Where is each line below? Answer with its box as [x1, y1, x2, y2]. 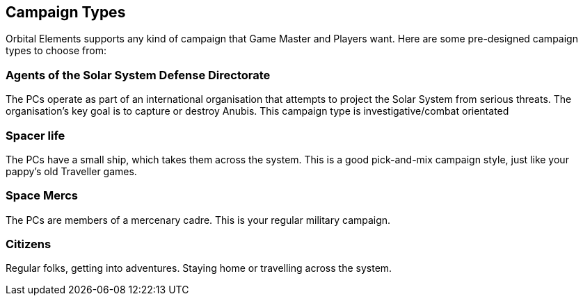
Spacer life [6, 128, 65, 143]
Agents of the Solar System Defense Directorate [6, 67, 271, 82]
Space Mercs [6, 188, 78, 203]
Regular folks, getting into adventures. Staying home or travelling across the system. [6, 262, 392, 275]
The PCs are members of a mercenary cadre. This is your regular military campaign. [6, 213, 391, 226]
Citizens [6, 237, 51, 252]
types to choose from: [6, 44, 107, 57]
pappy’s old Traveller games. [6, 165, 137, 177]
